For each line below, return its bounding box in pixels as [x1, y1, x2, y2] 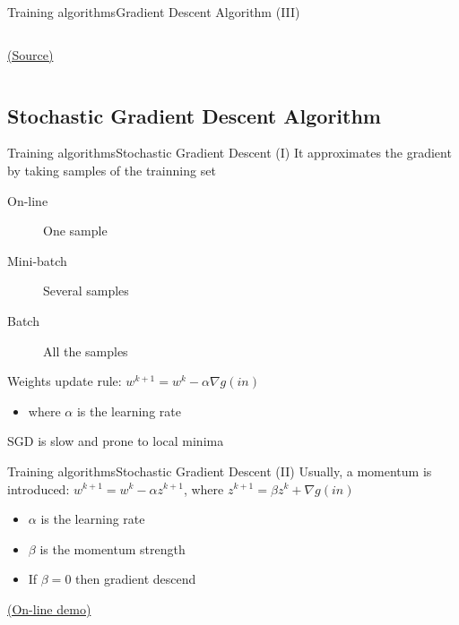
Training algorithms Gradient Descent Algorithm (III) [7, 3, 300, 21]
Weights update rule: [7, 372, 122, 390]
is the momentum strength [39, 539, 186, 558]
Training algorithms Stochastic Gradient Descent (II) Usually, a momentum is [7, 461, 432, 480]
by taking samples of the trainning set [7, 160, 216, 179]
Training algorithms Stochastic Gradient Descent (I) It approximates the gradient [7, 143, 452, 162]
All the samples [43, 341, 128, 360]
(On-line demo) [7, 599, 91, 618]
